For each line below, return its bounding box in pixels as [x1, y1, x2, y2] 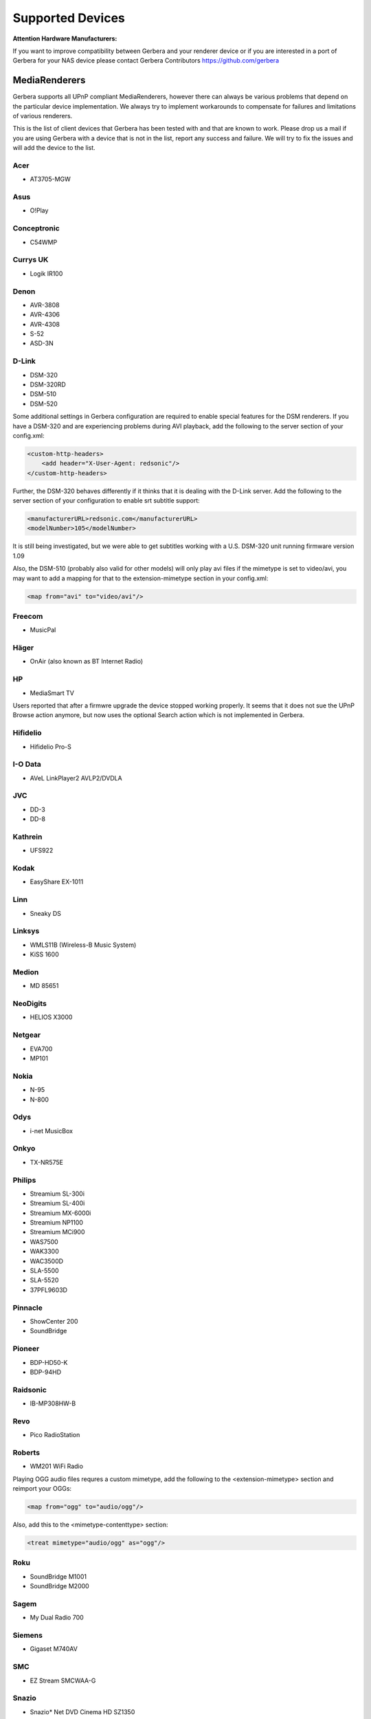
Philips [12, 1175, 36, 1185]
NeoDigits [12, 999, 47, 1009]
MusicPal [30, 626, 56, 634]
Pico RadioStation [30, 1431, 80, 1439]
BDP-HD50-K [30, 1358, 68, 1366]
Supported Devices [12, 10, 125, 25]
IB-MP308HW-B [30, 1399, 76, 1408]
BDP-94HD [30, 1368, 62, 1376]
